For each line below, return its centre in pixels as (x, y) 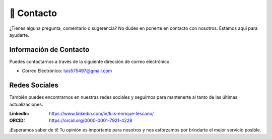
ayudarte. (19, 35)
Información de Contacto (49, 50)
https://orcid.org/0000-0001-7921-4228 (91, 120)
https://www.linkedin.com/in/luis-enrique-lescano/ (101, 113)
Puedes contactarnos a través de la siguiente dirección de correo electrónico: (90, 61)
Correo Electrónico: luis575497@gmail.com (67, 71)
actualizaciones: (26, 104)
